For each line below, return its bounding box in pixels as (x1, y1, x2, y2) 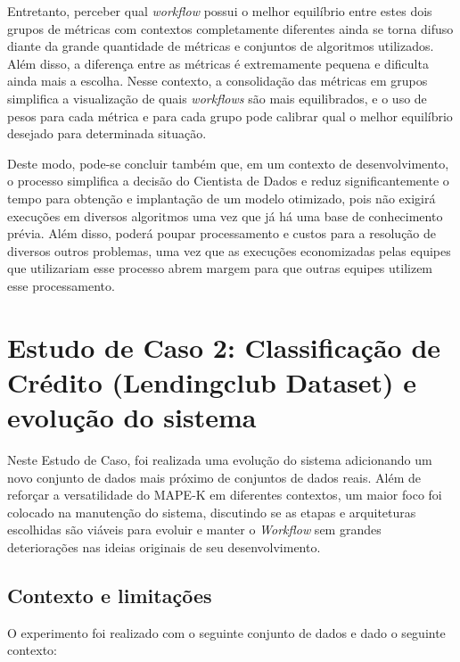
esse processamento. (7, 276, 115, 294)
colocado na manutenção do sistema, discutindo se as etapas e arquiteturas (7, 502, 416, 521)
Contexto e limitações (7, 581, 212, 608)
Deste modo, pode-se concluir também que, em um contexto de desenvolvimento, (7, 153, 449, 172)
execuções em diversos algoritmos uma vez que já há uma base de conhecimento (7, 206, 443, 225)
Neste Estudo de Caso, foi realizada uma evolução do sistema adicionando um (7, 451, 432, 468)
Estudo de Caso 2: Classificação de (7, 328, 441, 365)
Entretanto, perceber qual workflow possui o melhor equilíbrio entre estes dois (7, 2, 432, 20)
